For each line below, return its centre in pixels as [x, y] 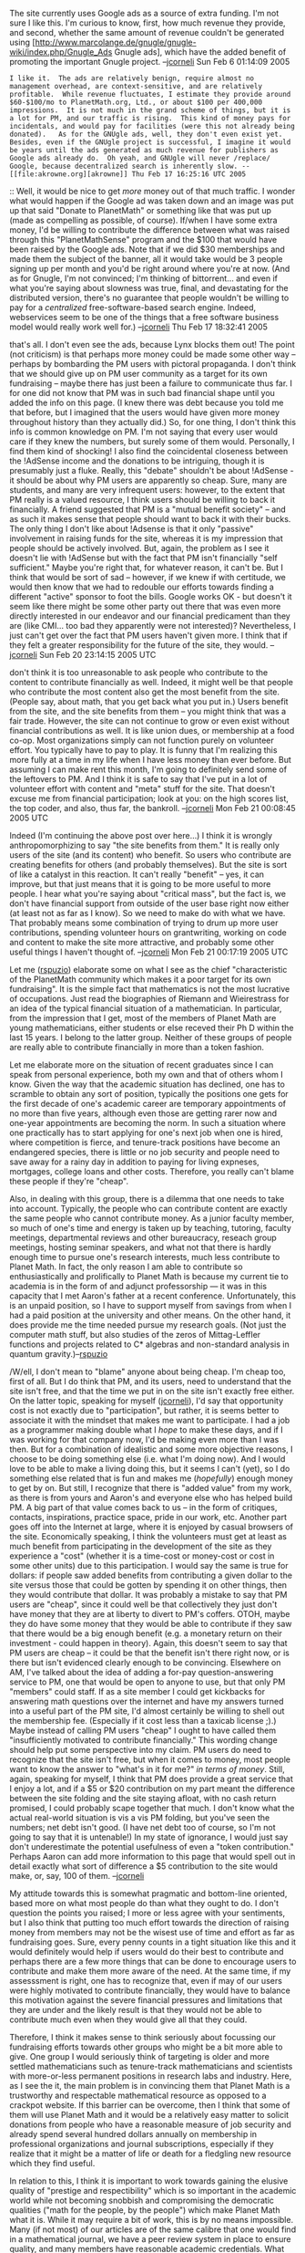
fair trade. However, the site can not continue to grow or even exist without [149, 721]
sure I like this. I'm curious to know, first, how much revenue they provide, [147, 23]
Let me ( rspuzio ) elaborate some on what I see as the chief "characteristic [148, 970]
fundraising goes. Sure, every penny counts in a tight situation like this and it [153, 1942]
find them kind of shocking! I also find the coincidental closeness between [149, 451]
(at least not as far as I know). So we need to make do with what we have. [147, 913]
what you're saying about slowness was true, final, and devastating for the [149, 288]
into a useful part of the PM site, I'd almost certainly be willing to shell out [147, 1711]
